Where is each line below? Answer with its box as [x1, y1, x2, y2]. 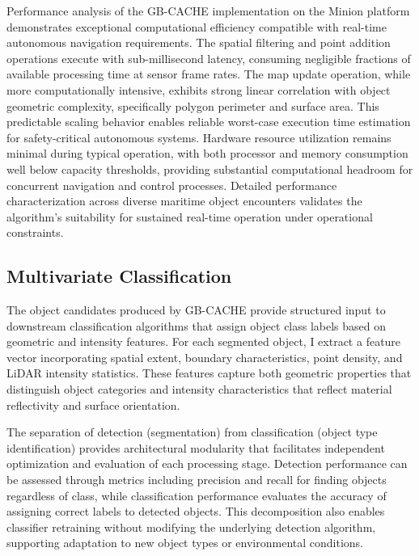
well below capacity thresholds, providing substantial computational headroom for [6, 160, 413, 177]
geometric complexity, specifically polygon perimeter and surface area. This [6, 97, 379, 114]
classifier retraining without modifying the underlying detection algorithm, [6, 518, 376, 535]
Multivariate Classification [6, 263, 232, 289]
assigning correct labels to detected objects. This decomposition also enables [6, 503, 385, 520]
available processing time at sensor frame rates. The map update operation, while [6, 65, 411, 82]
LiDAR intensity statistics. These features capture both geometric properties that [6, 364, 412, 381]
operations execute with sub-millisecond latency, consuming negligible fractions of [6, 49, 411, 66]
